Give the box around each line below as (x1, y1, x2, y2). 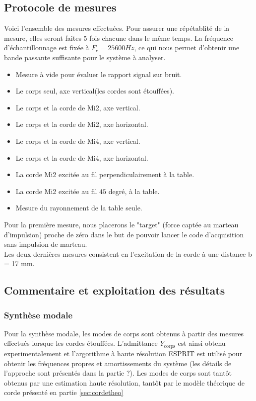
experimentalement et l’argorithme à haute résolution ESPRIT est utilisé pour (4, 348, 243, 358)
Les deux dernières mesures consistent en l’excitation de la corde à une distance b (4, 248, 252, 259)
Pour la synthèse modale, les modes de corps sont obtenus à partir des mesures (4, 328, 244, 338)
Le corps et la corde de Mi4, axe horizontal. (15, 152, 148, 163)
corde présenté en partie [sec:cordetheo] (4, 387, 124, 398)
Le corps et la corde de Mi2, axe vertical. (15, 102, 140, 112)
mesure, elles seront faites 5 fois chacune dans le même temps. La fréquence (4, 32, 233, 43)
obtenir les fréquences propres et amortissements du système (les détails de (4, 358, 232, 368)
